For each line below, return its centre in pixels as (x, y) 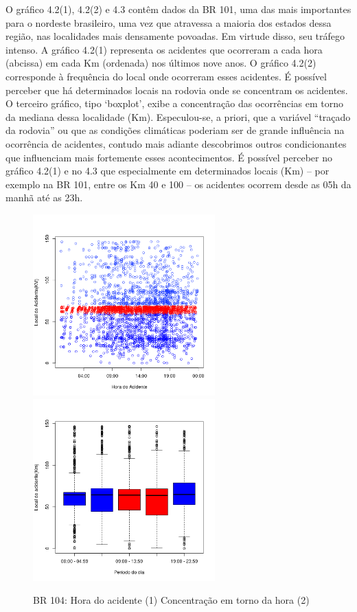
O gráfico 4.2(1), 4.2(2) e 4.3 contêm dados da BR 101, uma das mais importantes (178, 9)
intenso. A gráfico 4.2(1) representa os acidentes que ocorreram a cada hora (164, 49)
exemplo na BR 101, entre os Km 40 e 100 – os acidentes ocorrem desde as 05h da (178, 184)
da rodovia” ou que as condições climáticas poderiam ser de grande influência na (175, 130)
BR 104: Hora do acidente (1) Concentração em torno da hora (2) (171, 600)
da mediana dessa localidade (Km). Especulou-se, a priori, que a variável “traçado (178, 116)
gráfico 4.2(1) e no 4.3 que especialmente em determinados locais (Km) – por (168, 171)
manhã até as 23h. (44, 197)
